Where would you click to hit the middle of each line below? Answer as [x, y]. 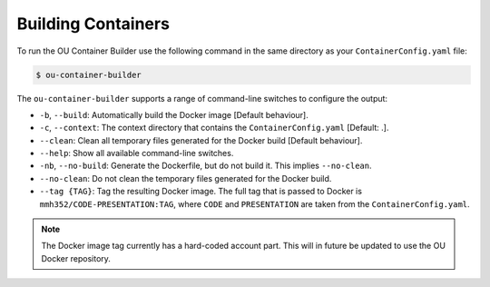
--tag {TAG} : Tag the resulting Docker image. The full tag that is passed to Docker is [201, 192]
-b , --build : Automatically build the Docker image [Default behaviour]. [174, 114]
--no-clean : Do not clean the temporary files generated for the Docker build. [186, 178]
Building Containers [93, 24]
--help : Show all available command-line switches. [137, 153]
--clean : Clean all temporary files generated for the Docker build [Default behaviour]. [201, 140]
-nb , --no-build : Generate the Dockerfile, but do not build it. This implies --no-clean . [206, 166]
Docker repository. [76, 258]
